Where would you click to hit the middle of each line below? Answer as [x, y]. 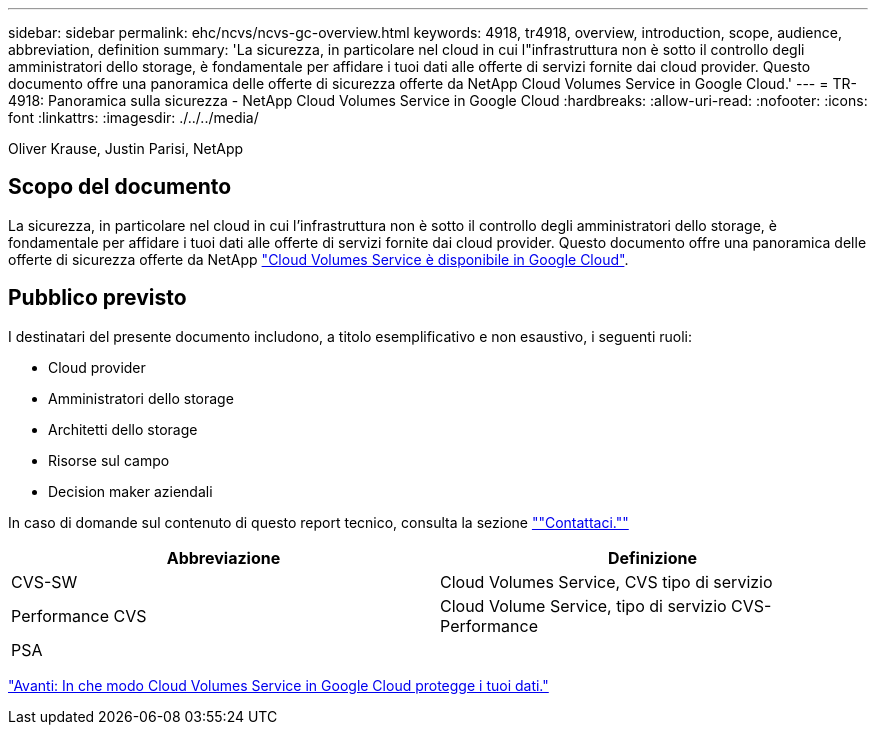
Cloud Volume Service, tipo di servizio [583, 605]
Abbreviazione [223, 557]
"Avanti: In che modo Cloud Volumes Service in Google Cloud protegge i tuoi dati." [278, 685]
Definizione [652, 557]
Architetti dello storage [123, 429]
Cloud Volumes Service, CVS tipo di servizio [606, 581]
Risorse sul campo [109, 460]
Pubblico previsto [97, 298]
